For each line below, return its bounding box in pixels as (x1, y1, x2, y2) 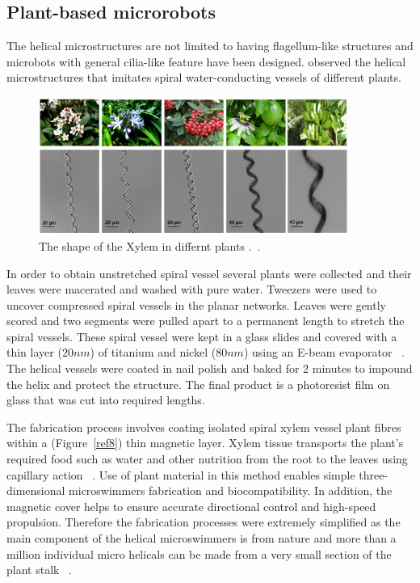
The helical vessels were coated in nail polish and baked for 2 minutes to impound (6, 360, 413, 377)
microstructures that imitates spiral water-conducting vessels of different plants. (6, 69, 401, 86)
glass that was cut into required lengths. (6, 391, 205, 408)
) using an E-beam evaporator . (243, 344, 405, 361)
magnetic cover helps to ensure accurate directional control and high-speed (6, 497, 376, 514)
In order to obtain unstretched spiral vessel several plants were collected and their (6, 264, 412, 281)
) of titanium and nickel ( (90, 344, 216, 361)
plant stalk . (6, 561, 72, 578)
